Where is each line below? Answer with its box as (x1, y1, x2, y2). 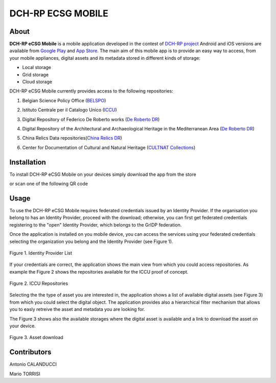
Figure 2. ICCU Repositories (9, 280, 68, 286)
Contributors (9, 348, 52, 356)
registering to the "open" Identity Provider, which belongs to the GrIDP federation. (9, 221, 182, 228)
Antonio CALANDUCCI (9, 361, 57, 368)
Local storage (22, 64, 51, 71)
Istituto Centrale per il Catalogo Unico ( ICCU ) (22, 107, 117, 113)
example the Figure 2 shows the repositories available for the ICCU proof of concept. (9, 268, 189, 275)
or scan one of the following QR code (9, 181, 88, 187)
